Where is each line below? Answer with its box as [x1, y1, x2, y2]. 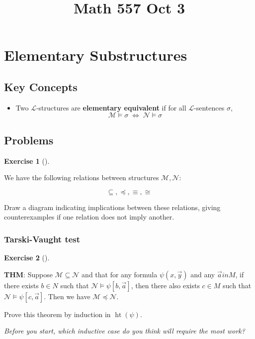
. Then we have [44, 291, 90, 301]
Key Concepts [4, 79, 78, 94]
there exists [4, 280, 39, 290]
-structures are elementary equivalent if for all [36, 102, 186, 113]
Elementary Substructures [4, 45, 187, 65]
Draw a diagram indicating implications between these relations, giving [4, 202, 221, 212]
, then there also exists [131, 280, 200, 290]
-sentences [194, 102, 225, 113]
